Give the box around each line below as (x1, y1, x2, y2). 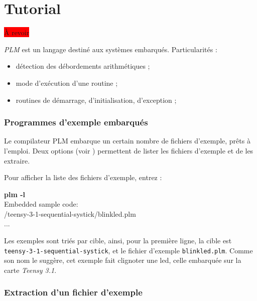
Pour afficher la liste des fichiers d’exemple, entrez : (4, 172, 162, 183)
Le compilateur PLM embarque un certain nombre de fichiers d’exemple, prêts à (4, 135, 250, 146)
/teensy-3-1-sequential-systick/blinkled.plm (4, 208, 136, 219)
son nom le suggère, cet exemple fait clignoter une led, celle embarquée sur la (4, 255, 241, 265)
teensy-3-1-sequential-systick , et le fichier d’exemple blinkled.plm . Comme (4, 245, 253, 255)
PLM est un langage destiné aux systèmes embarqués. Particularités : (4, 44, 217, 54)
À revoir (4, 27, 30, 38)
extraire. (4, 155, 30, 166)
